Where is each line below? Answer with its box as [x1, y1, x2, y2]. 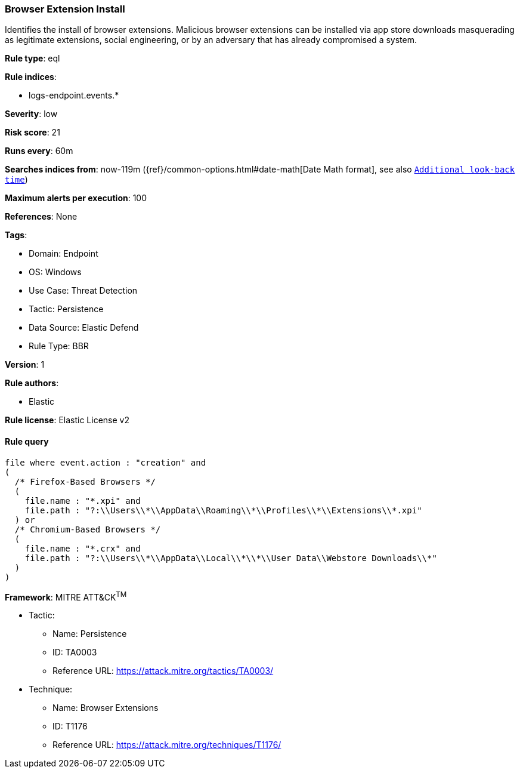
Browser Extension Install [5, 3, 125, 15]
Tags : [5, 230, 27, 241]
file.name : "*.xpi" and [24, 495, 141, 506]
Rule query [5, 436, 49, 446]
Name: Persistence [52, 629, 127, 639]
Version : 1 [5, 359, 45, 370]
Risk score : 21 [5, 127, 60, 138]
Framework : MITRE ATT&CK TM [5, 590, 127, 602]
